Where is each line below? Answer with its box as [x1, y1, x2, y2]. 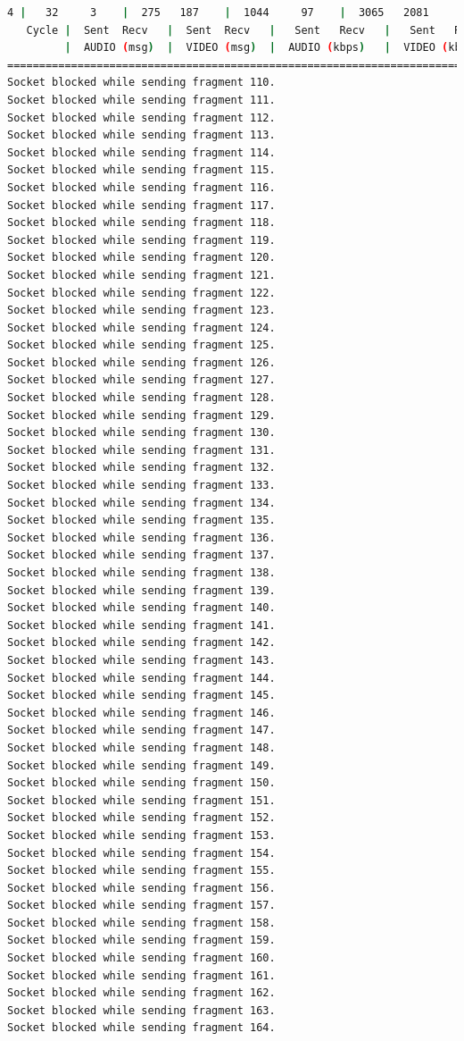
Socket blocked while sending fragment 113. [7, 129, 276, 142]
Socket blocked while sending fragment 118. [7, 216, 276, 230]
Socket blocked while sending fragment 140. [7, 601, 276, 615]
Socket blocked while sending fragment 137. [7, 549, 276, 562]
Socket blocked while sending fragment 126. [7, 356, 276, 369]
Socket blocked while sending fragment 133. [7, 479, 276, 492]
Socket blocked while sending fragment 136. [7, 531, 276, 544]
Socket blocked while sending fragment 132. [7, 461, 276, 474]
